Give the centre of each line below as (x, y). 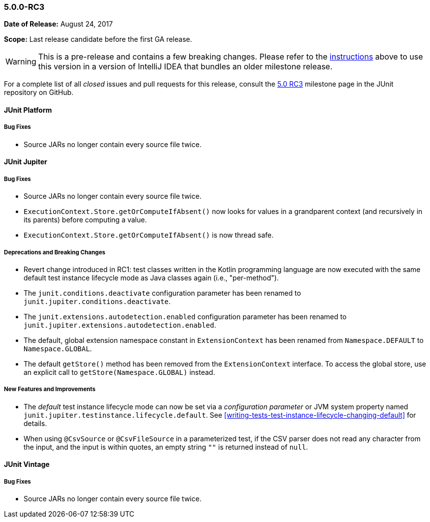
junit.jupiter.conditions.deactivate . (97, 301)
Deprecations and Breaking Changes (55, 252)
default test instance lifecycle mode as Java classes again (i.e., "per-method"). (151, 277)
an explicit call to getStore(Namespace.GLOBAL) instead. (119, 372)
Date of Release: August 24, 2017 (58, 24)
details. (35, 423)
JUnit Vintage (27, 464)
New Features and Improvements (50, 389)
